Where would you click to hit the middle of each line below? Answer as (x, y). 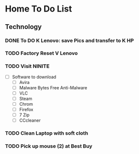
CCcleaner (30, 120)
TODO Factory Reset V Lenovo (41, 53)
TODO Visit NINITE (27, 66)
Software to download (34, 77)
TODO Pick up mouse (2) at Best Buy (49, 146)
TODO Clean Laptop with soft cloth (47, 133)
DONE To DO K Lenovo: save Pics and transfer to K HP (69, 41)
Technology (23, 27)
